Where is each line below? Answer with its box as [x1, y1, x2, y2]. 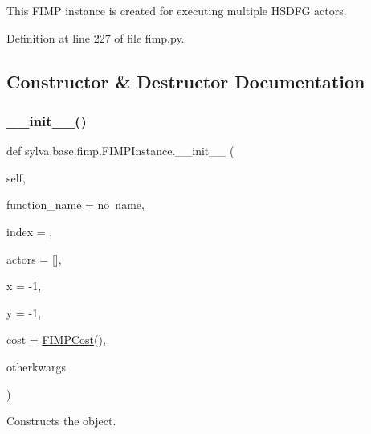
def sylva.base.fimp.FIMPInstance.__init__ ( [6, 142, 234, 159]
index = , [6, 223, 53, 240]
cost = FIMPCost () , [6, 331, 106, 348]
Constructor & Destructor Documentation [6, 68, 365, 93]
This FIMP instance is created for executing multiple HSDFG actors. [6, 2, 347, 18]
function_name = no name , [6, 196, 145, 213]
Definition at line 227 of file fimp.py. [6, 29, 185, 46]
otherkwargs [6, 358, 67, 375]
